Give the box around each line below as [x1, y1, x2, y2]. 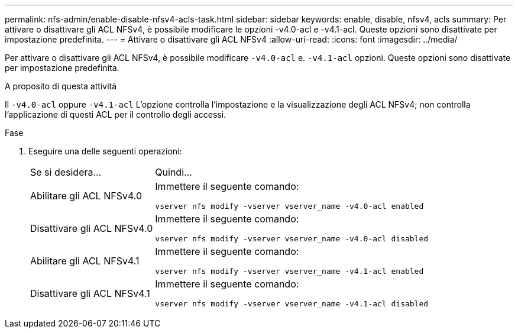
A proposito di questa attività [5, 81, 117, 91]
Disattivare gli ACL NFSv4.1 [30, 287, 150, 299]
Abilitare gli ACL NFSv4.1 [30, 254, 140, 267]
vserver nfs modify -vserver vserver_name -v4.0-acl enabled [155, 202, 424, 211]
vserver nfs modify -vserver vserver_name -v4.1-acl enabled [155, 267, 424, 276]
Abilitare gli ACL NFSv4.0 [30, 189, 142, 202]
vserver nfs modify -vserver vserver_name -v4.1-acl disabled [155, 299, 429, 308]
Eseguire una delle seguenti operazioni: [28, 146, 182, 156]
